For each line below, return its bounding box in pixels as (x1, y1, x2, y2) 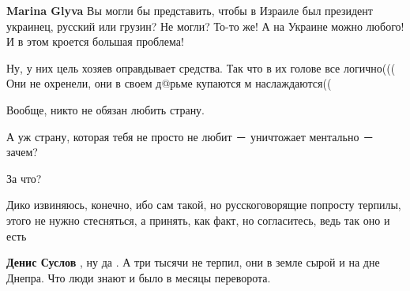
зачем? (6, 144, 38, 160)
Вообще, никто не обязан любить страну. (6, 101, 205, 118)
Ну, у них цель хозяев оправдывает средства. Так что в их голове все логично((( (6, 59, 396, 76)
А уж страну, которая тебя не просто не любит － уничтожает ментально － (6, 128, 374, 144)
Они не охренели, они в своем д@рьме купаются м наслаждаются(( (6, 75, 332, 91)
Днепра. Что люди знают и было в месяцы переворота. (6, 269, 271, 285)
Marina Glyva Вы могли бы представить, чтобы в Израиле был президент (6, 2, 373, 18)
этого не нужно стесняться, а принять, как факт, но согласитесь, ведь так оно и (6, 211, 390, 228)
